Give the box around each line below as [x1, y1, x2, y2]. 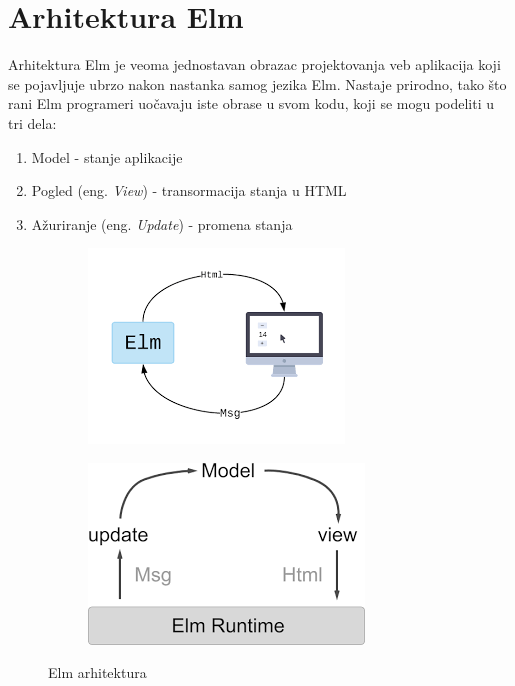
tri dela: [8, 112, 57, 133]
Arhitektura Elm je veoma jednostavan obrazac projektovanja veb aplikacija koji [8, 54, 501, 75]
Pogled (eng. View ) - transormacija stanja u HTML [31, 180, 347, 201]
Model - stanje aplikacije [31, 146, 183, 167]
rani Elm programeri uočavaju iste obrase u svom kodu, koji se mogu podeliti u [8, 93, 495, 114]
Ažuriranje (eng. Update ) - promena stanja [31, 213, 293, 234]
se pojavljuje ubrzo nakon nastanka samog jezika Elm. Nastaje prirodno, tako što [8, 73, 507, 94]
